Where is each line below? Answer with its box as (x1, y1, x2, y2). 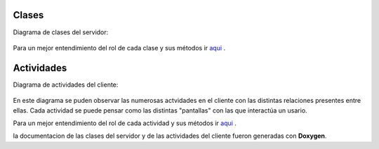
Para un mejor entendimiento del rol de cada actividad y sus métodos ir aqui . (13, 119, 237, 127)
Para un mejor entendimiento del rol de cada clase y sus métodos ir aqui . (13, 43, 226, 52)
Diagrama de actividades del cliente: (13, 80, 119, 89)
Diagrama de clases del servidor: (13, 28, 109, 36)
